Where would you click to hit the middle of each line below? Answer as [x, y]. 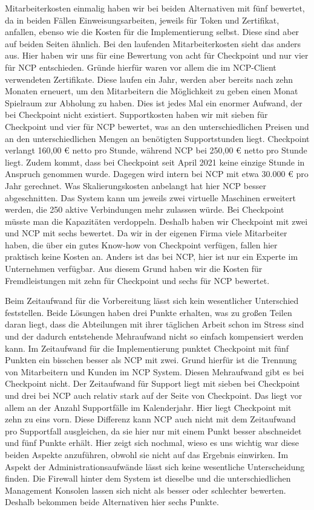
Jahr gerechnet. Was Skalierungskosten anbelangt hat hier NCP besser [136, 185]
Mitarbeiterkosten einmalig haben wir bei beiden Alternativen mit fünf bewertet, [155, 8]
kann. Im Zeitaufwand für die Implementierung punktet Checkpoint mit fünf [147, 348]
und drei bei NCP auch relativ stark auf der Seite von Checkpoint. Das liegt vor [154, 395]
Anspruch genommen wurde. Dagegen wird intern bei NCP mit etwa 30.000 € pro [157, 174]
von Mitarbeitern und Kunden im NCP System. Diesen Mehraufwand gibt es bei [155, 371]
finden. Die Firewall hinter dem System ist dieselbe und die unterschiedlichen [148, 478]
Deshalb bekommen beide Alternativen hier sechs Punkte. [112, 502]
